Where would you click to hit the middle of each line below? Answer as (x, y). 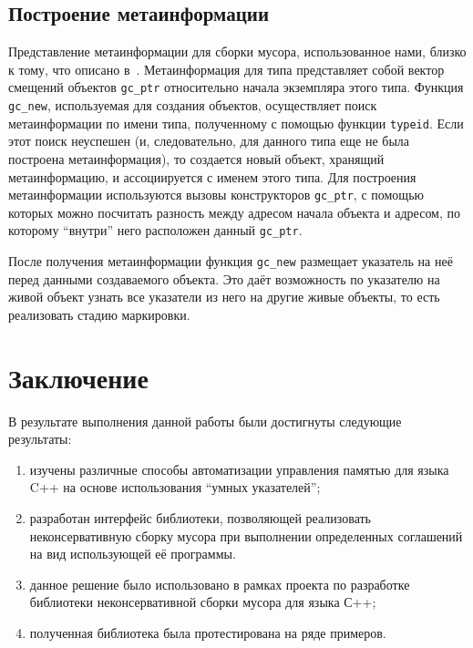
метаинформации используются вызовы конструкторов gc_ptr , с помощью (216, 195)
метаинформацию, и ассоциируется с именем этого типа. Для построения (212, 176)
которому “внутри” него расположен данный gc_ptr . (155, 230)
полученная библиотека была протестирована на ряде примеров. (208, 632)
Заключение (78, 377)
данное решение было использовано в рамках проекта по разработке (220, 584)
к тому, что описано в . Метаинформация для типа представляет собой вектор (226, 69)
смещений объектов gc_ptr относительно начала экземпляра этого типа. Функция (236, 87)
